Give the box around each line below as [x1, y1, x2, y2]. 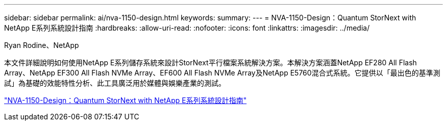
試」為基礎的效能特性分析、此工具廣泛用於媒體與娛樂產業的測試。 [4, 79, 226, 87]
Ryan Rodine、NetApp [4, 41, 79, 49]
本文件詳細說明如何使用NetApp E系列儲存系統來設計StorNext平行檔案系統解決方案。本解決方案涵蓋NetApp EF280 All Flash [4, 58, 417, 67]
